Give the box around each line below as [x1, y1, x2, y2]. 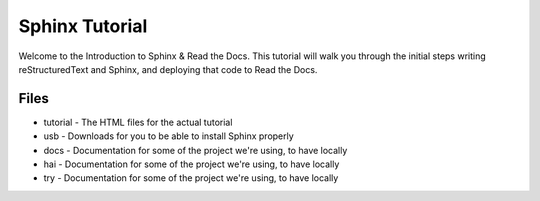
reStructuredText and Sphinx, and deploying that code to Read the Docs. [18, 63, 318, 75]
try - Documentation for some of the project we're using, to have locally [43, 172, 339, 184]
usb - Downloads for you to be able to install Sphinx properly [43, 130, 294, 142]
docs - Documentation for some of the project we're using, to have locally [43, 144, 348, 156]
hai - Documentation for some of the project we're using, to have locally [43, 158, 340, 170]
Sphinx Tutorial [18, 15, 148, 37]
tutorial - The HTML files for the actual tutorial [43, 116, 233, 128]
